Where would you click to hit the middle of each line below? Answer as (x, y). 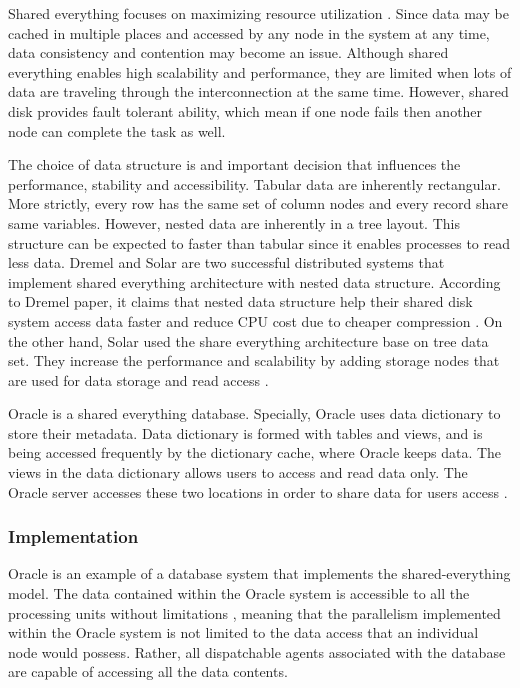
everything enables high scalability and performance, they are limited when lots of (260, 71)
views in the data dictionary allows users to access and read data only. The (238, 472)
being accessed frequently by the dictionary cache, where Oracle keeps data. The (255, 452)
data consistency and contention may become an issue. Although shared (228, 52)
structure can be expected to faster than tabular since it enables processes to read (259, 242)
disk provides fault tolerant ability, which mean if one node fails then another (245, 110)
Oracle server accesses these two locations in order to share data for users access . (258, 491)
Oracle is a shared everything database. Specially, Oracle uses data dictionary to (254, 413)
